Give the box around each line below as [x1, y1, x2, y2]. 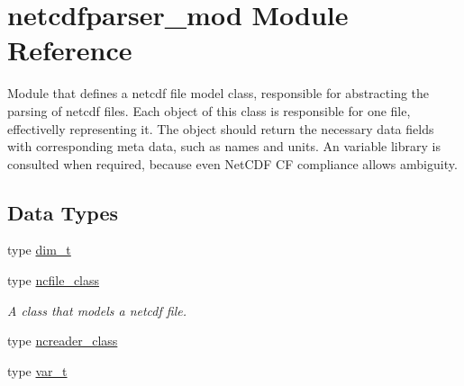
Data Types [7, 198, 118, 226]
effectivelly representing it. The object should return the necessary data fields [7, 119, 434, 138]
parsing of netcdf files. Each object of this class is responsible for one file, [7, 101, 411, 120]
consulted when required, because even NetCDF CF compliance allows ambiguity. [7, 154, 458, 173]
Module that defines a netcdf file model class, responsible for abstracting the [7, 84, 430, 103]
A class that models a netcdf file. [7, 301, 187, 319]
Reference [7, 31, 132, 68]
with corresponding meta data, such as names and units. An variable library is [7, 137, 441, 156]
